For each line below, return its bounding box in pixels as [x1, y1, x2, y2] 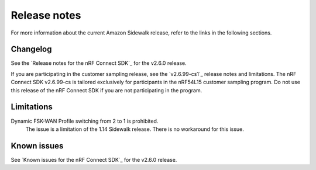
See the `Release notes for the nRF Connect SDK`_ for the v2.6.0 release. [11, 60, 187, 67]
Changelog [11, 44, 52, 54]
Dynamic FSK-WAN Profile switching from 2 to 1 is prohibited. [11, 117, 159, 124]
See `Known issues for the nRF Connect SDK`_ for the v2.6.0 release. [11, 156, 177, 163]
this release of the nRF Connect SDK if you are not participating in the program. [11, 86, 202, 93]
